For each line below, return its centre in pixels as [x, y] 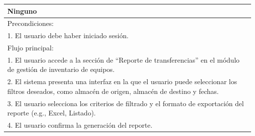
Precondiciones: [31, 23]
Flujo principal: [31, 48]
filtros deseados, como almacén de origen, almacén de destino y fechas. [113, 91]
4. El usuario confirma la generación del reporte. [80, 125]
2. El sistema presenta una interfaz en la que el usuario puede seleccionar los [122, 81]
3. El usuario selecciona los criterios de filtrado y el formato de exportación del [126, 103]
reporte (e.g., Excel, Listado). [52, 113]
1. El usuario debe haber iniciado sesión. [68, 35]
